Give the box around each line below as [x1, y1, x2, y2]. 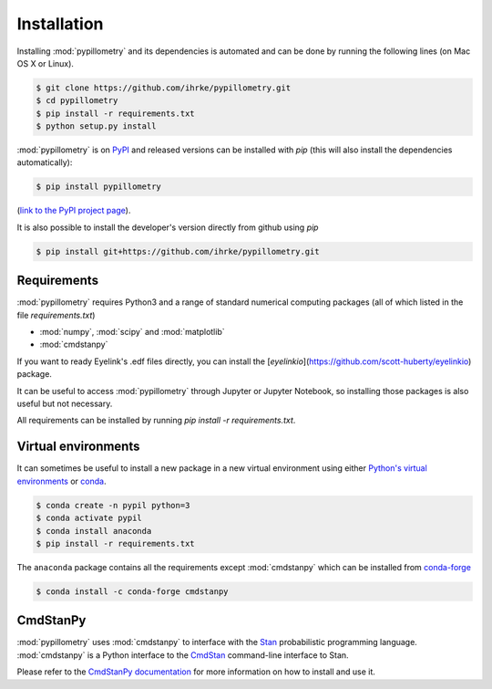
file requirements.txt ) [16, 309, 96, 320]
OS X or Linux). [16, 57, 75, 68]
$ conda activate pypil [36, 513, 143, 524]
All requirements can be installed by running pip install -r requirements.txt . [16, 415, 296, 426]
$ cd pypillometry [36, 96, 118, 106]
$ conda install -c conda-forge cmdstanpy [36, 586, 229, 597]
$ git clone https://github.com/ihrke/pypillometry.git [36, 82, 292, 93]
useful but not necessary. [16, 398, 113, 410]
